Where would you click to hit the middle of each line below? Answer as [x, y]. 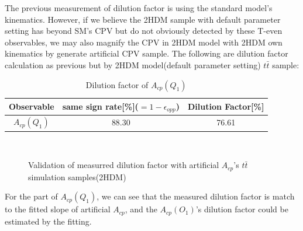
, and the [141, 209]
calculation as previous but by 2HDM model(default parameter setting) [133, 64]
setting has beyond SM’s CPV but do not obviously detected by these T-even [144, 31]
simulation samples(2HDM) [77, 176]
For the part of [31, 196]
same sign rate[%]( [100, 106]
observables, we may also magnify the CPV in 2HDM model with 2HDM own [144, 42]
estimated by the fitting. [48, 221]
